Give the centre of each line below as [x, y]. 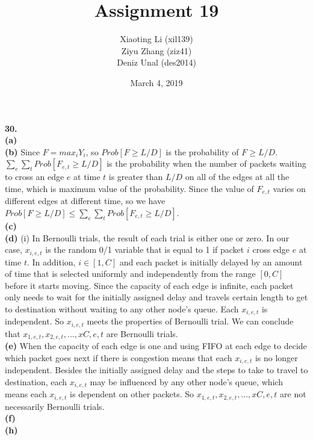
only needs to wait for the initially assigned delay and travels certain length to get [156, 297]
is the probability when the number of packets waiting [206, 163]
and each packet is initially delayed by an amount [211, 262]
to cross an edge [35, 177]
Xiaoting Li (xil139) [156, 39]
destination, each [36, 381]
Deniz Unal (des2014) [156, 62]
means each [26, 394]
